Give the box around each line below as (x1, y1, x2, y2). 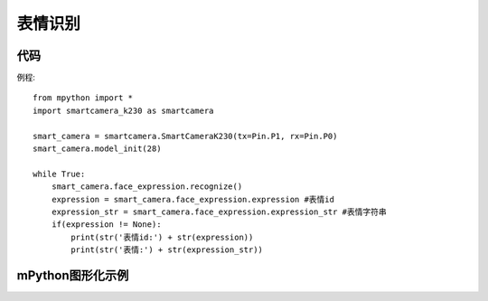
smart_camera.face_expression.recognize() (51, 182, 243, 192)
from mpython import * (33, 93, 134, 103)
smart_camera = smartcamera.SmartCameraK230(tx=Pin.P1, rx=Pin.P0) (33, 131, 338, 141)
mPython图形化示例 (16, 268, 129, 283)
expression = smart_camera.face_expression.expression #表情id (51, 194, 334, 204)
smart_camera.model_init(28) (33, 144, 162, 154)
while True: (33, 168, 86, 179)
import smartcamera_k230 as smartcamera (33, 105, 214, 116)
